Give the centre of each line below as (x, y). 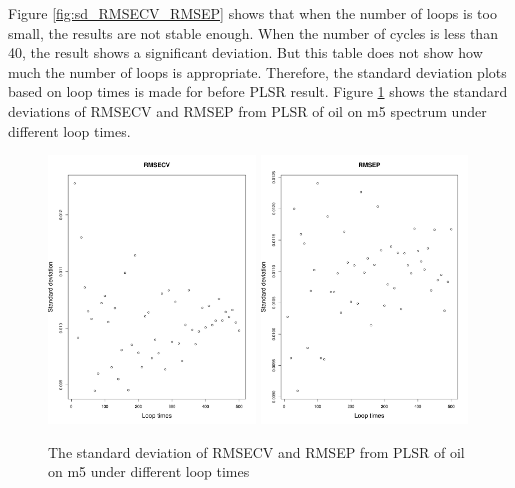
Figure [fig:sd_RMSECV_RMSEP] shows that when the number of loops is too (252, 13)
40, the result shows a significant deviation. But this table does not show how (245, 52)
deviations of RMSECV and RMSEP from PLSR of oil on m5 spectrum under (247, 110)
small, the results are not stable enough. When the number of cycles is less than (253, 32)
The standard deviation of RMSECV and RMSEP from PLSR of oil (256, 451)
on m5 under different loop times (149, 471)
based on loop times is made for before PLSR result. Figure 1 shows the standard (258, 91)
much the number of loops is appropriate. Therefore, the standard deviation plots (257, 71)
